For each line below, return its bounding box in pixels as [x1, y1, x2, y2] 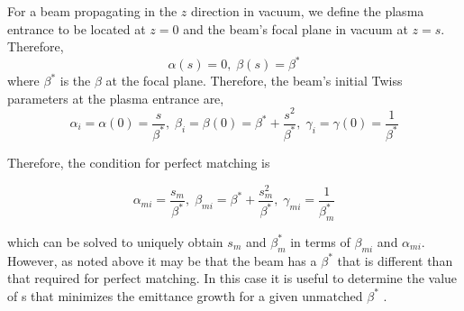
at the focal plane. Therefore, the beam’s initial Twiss [105, 71, 403, 90]
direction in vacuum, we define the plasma [190, 2, 424, 20]
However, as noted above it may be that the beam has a [7, 251, 317, 270]
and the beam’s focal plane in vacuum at [183, 19, 408, 38]
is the [59, 71, 91, 90]
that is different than [337, 251, 453, 270]
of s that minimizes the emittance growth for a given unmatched [7, 286, 363, 305]
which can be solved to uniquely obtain [7, 232, 223, 251]
